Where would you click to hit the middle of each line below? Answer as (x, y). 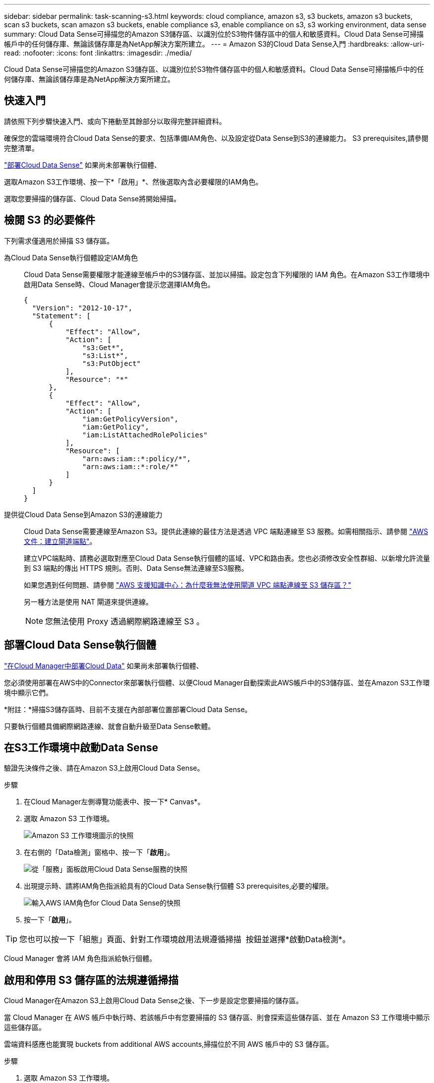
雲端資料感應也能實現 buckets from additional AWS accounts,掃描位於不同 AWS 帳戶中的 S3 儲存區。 (169, 1044)
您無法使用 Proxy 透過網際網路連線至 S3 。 (125, 621)
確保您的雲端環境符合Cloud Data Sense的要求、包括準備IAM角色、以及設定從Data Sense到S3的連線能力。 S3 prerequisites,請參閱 (216, 138)
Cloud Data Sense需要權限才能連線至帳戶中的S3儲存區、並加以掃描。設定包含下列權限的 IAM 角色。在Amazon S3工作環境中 (227, 274)
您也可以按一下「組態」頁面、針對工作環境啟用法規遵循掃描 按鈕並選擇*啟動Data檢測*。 (185, 939)
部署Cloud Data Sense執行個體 (80, 645)
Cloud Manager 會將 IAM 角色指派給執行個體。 (80, 959)
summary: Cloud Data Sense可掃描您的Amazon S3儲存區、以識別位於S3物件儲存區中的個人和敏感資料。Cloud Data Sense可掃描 (214, 34)
